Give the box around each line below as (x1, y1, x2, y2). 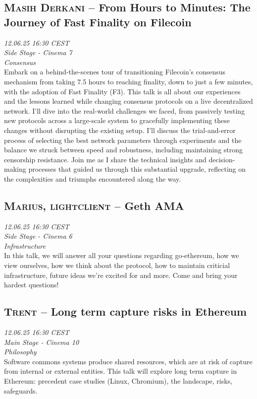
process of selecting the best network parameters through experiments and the (4, 134, 242, 145)
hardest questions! (4, 279, 59, 290)
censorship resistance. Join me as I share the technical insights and (4, 154, 206, 164)
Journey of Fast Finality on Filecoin (4, 14, 192, 29)
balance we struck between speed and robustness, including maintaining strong (4, 144, 243, 155)
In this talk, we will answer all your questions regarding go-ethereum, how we (4, 250, 239, 261)
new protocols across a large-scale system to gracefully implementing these (4, 115, 230, 126)
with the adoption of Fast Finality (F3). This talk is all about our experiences (4, 86, 241, 96)
